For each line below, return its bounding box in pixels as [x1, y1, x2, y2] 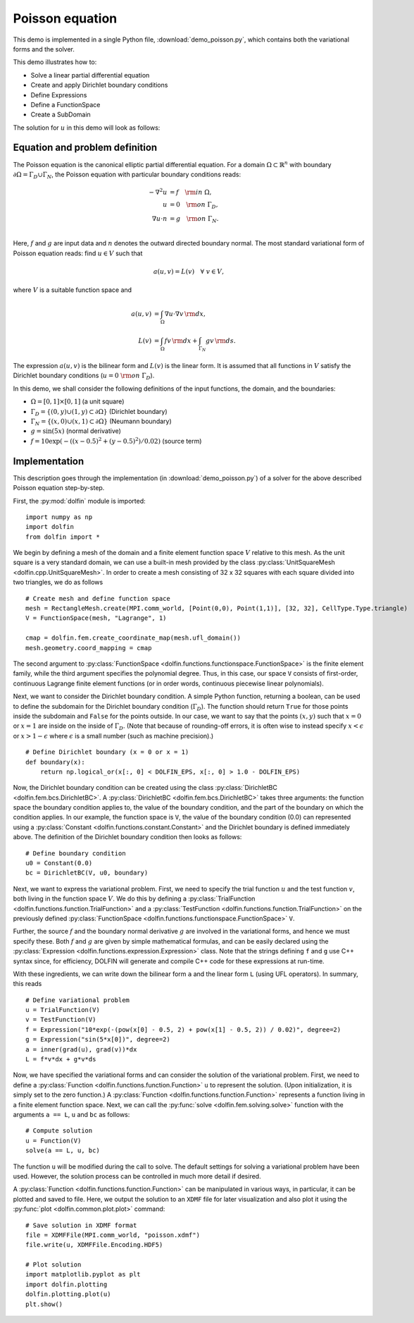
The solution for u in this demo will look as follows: [13, 123, 161, 132]
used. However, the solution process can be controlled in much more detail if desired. [13, 1171, 261, 1181]
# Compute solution [25, 1127, 93, 1135]
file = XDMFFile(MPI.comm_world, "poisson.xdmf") [25, 1231, 201, 1239]
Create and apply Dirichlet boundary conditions [30, 81, 168, 90]
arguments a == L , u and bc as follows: [13, 1111, 130, 1118]
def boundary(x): [25, 758, 85, 766]
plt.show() [25, 1300, 63, 1308]
